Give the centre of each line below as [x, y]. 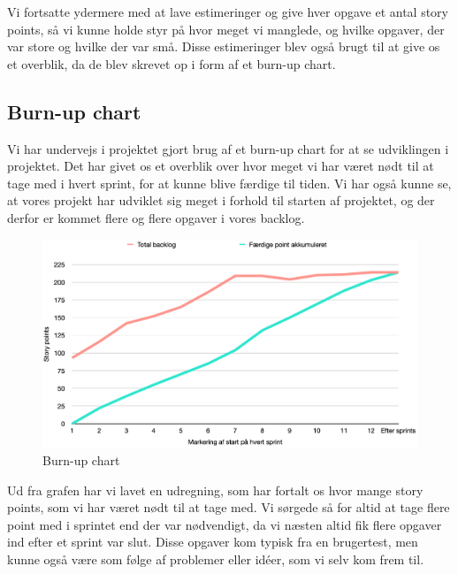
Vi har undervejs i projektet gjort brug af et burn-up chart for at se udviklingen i [228, 148]
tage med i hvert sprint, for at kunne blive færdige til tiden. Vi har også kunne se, [229, 183]
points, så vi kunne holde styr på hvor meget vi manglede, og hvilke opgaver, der [226, 29]
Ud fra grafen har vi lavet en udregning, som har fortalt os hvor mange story [215, 490]
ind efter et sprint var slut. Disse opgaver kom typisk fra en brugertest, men [213, 542]
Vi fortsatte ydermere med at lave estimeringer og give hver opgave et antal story [228, 11]
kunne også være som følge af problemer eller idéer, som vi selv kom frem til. [216, 559]
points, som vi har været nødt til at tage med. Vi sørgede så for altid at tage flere [229, 507]
